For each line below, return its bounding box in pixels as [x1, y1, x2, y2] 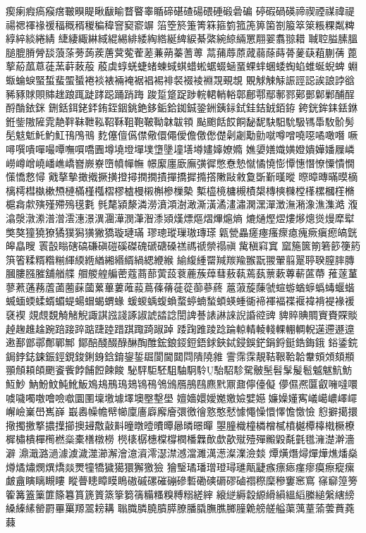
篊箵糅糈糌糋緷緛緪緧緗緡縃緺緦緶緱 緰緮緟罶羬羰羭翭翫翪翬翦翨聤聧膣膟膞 [6, 252, 355, 266]
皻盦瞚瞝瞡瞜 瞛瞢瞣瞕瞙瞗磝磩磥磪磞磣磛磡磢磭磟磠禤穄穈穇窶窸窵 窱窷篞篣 [6, 473, 358, 488]
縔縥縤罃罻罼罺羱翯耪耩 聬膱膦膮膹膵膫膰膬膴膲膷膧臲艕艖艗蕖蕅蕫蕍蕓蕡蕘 [6, 501, 355, 515]
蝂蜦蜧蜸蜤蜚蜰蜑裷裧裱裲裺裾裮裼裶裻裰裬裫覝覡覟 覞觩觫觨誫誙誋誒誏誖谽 [6, 72, 355, 87]
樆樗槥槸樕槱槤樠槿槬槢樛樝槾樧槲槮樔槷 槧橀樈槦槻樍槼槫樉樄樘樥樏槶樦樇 [6, 183, 355, 197]
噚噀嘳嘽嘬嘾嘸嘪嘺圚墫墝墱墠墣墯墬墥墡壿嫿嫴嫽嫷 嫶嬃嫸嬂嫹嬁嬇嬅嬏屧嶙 [6, 141, 355, 156]
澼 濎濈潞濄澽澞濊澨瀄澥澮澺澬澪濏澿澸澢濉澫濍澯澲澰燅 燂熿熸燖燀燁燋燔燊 [6, 446, 358, 460]
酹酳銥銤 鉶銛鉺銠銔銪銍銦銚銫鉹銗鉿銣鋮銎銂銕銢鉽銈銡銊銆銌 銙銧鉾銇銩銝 [6, 100, 358, 115]
